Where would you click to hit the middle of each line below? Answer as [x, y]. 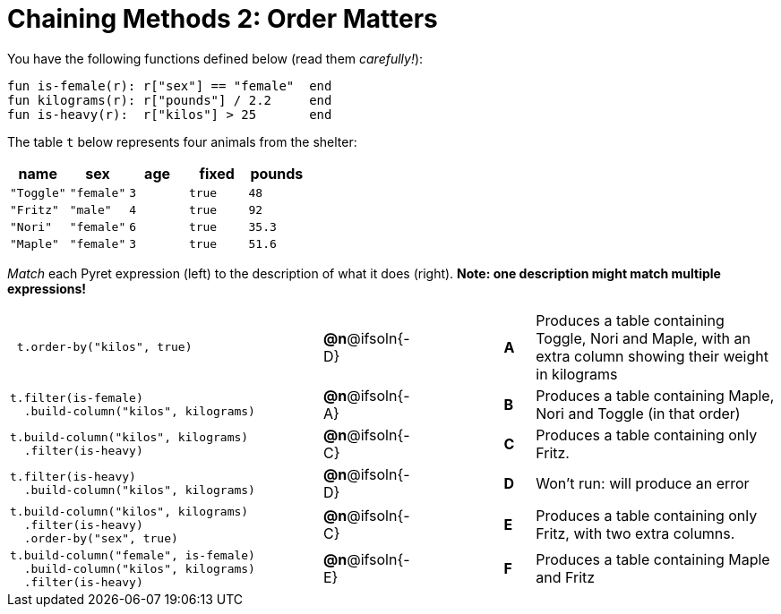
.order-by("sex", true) [101, 538]
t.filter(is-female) [77, 397]
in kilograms [577, 374]
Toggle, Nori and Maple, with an [643, 338]
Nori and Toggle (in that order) [638, 413]
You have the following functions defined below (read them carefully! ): [215, 58]
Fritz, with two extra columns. [635, 534]
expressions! [47, 288]
